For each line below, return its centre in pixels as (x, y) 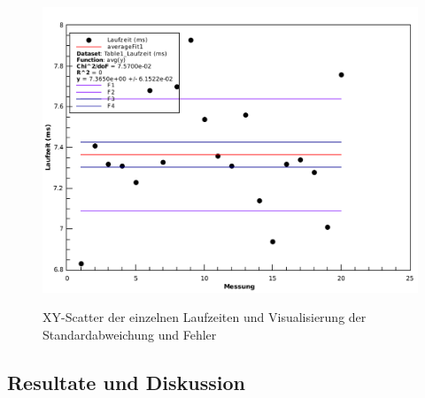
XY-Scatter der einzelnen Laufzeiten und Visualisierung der (205, 317)
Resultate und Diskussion (126, 382)
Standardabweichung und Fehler (130, 334)
